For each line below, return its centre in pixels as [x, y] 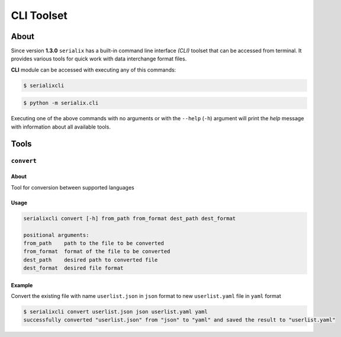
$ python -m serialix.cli [61, 103]
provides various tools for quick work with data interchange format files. [99, 59]
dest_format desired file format [73, 268]
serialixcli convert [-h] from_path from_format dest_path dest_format [130, 218]
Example [22, 285]
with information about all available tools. [61, 127]
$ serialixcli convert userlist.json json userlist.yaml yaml [115, 312]
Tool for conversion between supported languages [73, 187]
